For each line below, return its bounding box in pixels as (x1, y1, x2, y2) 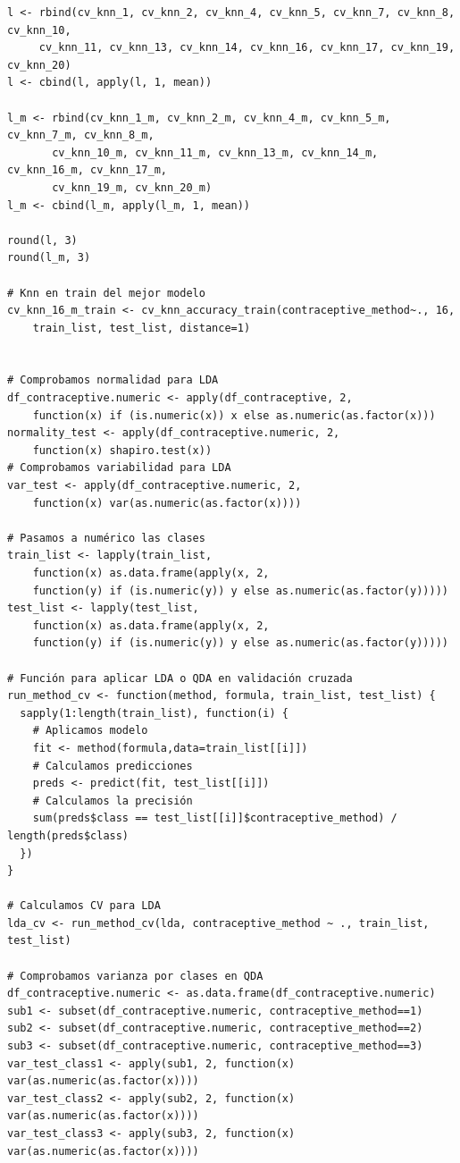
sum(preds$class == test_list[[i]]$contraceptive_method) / (32, 812, 397, 825)
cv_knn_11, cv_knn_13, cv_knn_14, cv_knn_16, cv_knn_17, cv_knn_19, (38, 41, 456, 55)
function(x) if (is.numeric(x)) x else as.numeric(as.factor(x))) (32, 409, 436, 422)
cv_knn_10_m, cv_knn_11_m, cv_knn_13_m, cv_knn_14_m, (52, 146, 379, 159)
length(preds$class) (7, 829, 130, 842)
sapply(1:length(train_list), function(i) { (20, 706, 289, 720)
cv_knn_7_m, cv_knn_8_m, (7, 129, 155, 142)
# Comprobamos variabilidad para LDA (7, 461, 231, 475)
